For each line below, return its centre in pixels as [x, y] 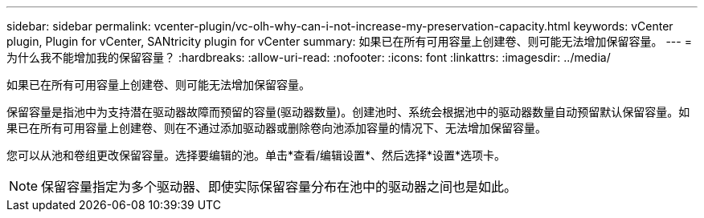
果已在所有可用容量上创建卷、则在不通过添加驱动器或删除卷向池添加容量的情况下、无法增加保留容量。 [276, 128]
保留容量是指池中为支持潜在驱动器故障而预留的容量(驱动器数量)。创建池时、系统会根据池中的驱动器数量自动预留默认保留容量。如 [348, 112]
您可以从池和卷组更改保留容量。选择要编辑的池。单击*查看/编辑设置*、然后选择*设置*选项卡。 [256, 155]
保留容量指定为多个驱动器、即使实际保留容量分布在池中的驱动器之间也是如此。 [279, 187]
